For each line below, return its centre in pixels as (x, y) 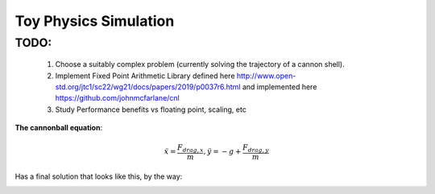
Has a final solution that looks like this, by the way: (99, 176)
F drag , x (191, 149)
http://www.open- (266, 76)
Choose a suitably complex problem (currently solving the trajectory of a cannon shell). (200, 64)
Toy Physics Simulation (95, 21)
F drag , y (255, 149)
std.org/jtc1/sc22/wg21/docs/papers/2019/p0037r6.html (148, 87)
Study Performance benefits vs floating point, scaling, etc (151, 109)
